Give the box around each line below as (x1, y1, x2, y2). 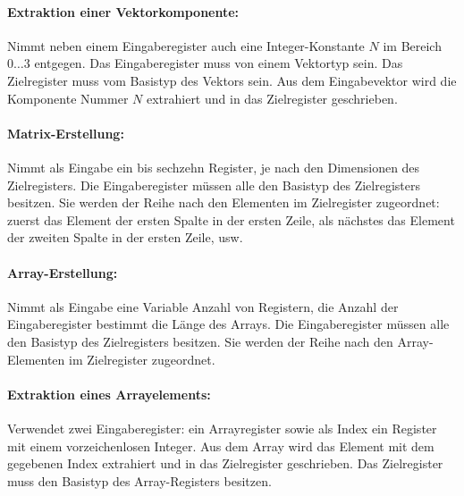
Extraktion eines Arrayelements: (7, 384, 211, 403)
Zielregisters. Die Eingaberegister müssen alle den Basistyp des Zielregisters (7, 175, 420, 194)
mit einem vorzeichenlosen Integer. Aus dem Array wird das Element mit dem (7, 436, 434, 455)
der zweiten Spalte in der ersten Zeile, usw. (7, 228, 243, 247)
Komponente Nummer (7, 88, 129, 107)
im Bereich (383, 36, 442, 55)
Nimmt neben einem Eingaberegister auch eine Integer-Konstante (7, 36, 365, 55)
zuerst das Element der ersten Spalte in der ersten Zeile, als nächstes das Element (7, 210, 455, 229)
